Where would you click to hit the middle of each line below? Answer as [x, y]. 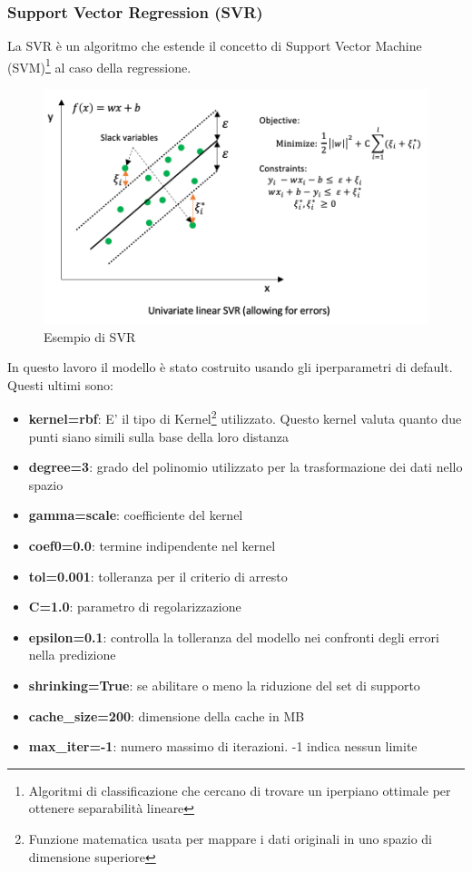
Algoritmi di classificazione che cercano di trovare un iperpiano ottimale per [240, 790]
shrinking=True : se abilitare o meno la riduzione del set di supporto [224, 685]
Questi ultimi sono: [60, 384]
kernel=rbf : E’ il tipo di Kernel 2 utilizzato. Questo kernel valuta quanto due [245, 417]
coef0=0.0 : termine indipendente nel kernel [152, 545]
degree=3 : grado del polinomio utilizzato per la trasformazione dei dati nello [246, 467]
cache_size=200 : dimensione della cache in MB [167, 715]
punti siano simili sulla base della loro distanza [159, 436]
